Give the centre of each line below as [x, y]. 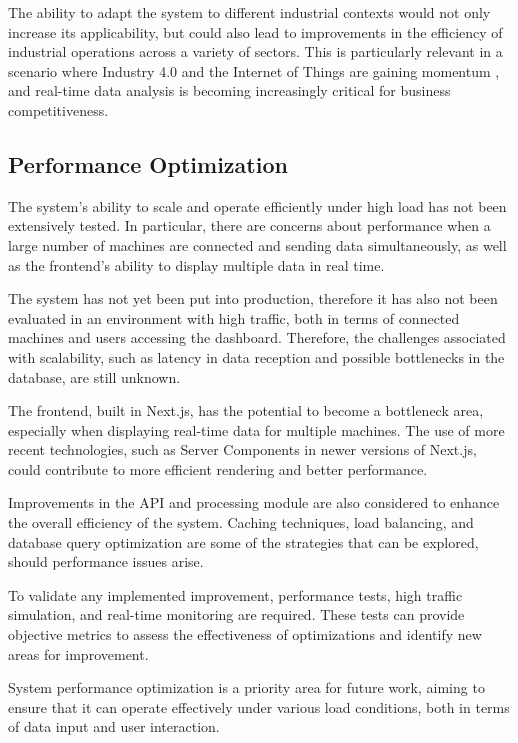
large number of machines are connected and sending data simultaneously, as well [257, 244]
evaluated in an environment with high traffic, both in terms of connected [234, 317]
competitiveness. [58, 109]
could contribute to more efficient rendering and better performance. [218, 468]
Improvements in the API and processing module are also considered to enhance [254, 502]
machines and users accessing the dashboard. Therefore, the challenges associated [257, 337]
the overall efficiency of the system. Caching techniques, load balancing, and [241, 522]
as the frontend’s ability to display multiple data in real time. [196, 264]
